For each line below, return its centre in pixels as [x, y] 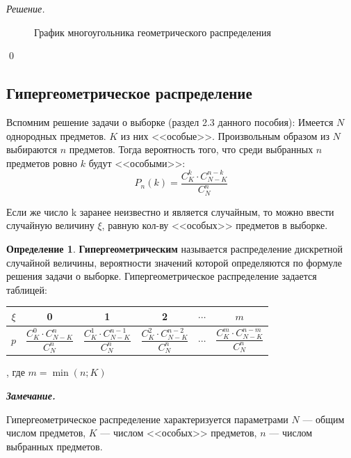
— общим [324, 419]
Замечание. [31, 396]
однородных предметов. [56, 135]
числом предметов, [46, 433]
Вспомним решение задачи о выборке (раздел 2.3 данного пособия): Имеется [170, 121]
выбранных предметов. [55, 446]
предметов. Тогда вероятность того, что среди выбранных [191, 149]
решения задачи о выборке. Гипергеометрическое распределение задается [162, 276]
